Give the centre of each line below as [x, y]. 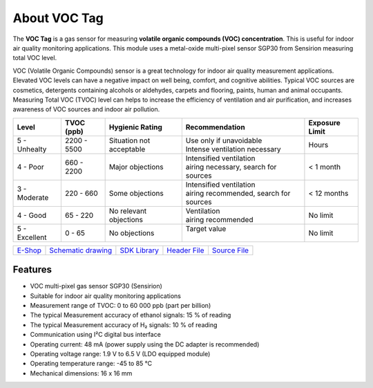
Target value [206, 228]
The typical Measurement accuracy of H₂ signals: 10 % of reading [124, 324]
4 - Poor [30, 167]
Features [32, 270]
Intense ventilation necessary [233, 149]
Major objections [136, 167]
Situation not [130, 140]
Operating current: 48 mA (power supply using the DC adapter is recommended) [145, 344]
